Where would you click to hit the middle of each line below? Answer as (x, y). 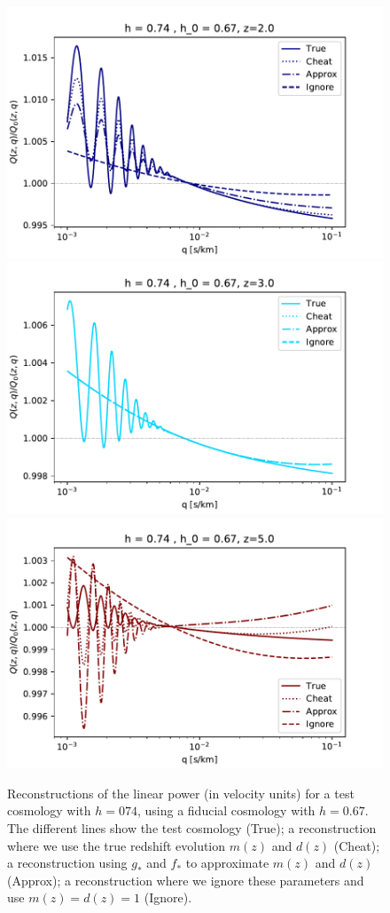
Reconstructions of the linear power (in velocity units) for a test (181, 793)
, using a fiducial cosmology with (226, 810)
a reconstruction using (67, 863)
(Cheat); (357, 845)
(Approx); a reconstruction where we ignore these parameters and (186, 880)
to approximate (227, 863)
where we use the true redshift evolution (117, 845)
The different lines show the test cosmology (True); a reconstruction (192, 827)
